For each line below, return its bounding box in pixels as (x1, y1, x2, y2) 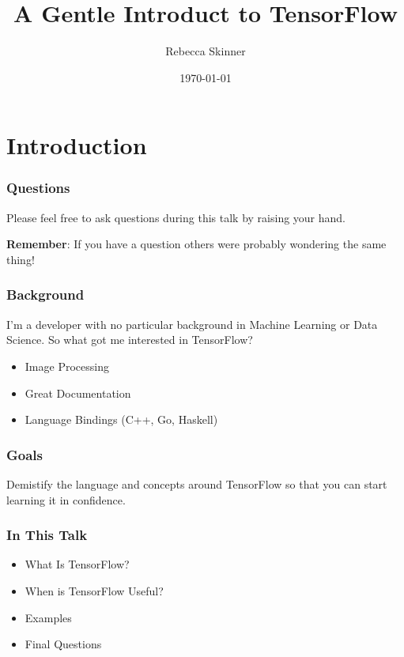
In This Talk (6, 525, 88, 545)
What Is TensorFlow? (25, 556, 130, 572)
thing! (6, 251, 35, 267)
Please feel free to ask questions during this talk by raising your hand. (6, 209, 346, 225)
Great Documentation (25, 384, 131, 401)
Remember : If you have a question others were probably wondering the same (6, 236, 387, 252)
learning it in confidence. (6, 491, 126, 508)
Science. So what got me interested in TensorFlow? (6, 331, 253, 348)
